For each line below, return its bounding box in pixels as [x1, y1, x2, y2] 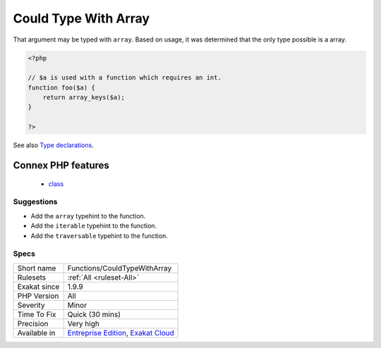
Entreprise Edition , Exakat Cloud [67, 328, 174, 337]
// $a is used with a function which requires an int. [28, 74, 222, 82]
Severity [17, 300, 45, 310]
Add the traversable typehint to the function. [30, 231, 169, 240]
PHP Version [17, 291, 59, 301]
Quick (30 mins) [67, 309, 121, 319]
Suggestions [13, 197, 58, 207]
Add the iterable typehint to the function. [30, 222, 157, 230]
